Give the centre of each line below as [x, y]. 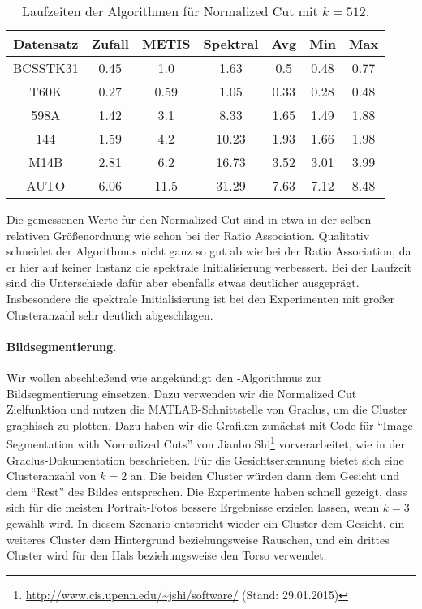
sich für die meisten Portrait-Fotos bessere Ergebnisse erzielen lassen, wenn [193, 507]
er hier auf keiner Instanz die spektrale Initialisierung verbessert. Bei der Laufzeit [209, 266]
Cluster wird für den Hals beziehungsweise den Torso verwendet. [167, 555]
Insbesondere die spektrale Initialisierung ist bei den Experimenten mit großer [201, 298]
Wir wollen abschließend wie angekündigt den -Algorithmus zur [164, 377]
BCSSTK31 [46, 68]
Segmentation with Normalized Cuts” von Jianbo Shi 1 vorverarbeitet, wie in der [206, 442]
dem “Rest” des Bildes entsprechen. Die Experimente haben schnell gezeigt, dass [207, 491]
